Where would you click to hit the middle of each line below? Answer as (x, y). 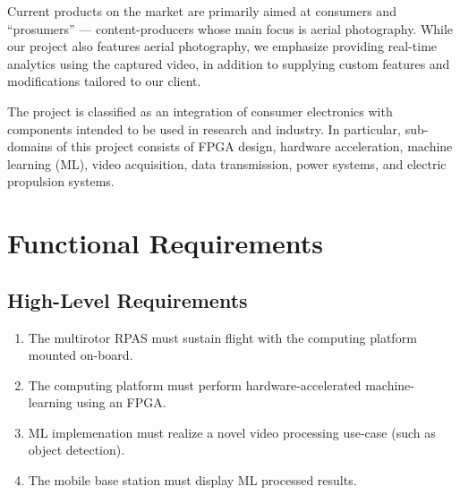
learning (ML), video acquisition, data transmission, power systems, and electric (227, 163)
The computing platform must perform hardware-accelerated (195, 384)
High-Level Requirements (128, 299)
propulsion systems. (61, 181)
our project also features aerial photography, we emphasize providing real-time (222, 46)
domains (30, 146)
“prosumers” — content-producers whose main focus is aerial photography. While (230, 28)
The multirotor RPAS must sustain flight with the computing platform (222, 337)
